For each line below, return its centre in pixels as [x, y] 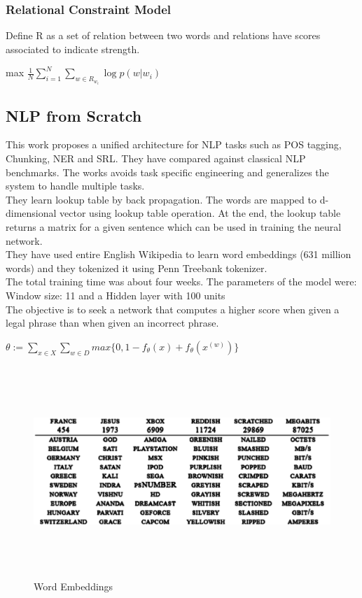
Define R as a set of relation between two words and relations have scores [163, 35]
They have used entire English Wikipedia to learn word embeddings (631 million [179, 254]
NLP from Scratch [74, 115]
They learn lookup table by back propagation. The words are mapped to [161, 199]
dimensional [31, 213]
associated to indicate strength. [73, 49]
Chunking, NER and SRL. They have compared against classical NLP [156, 158]
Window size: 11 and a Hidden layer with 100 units [116, 295]
